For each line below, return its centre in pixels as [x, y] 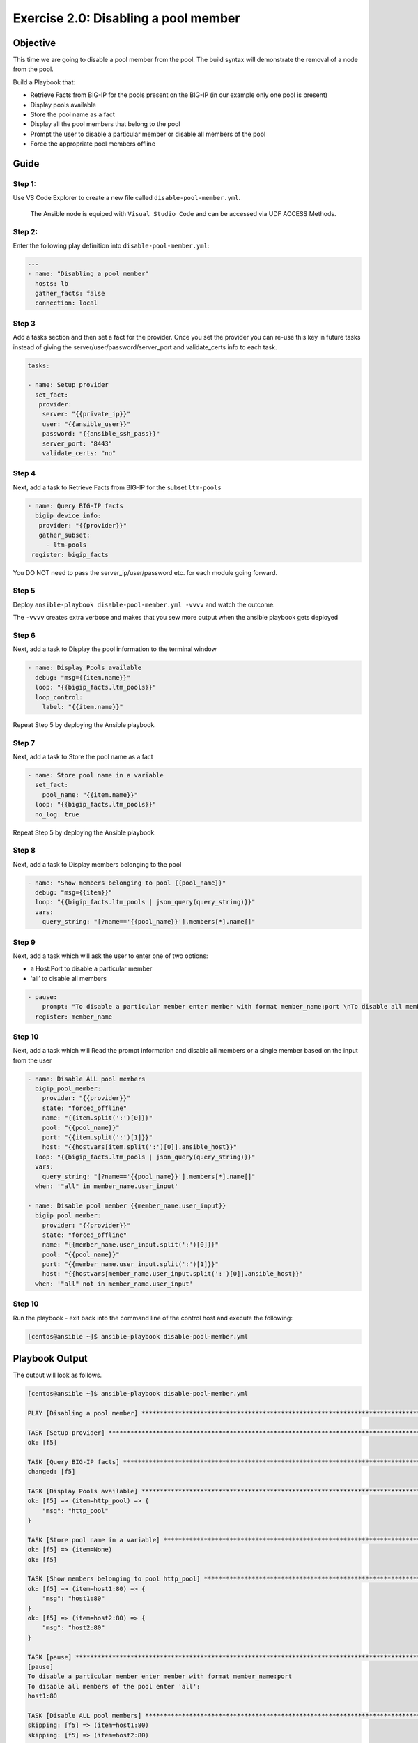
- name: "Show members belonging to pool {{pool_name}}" [127, 883]
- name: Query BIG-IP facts [75, 506]
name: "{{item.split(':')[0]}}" [98, 1118]
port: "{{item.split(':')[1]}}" [98, 1137]
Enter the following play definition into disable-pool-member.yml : [111, 245]
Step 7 [24, 743]
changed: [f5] [52, 1472]
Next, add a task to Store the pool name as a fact [83, 757]
